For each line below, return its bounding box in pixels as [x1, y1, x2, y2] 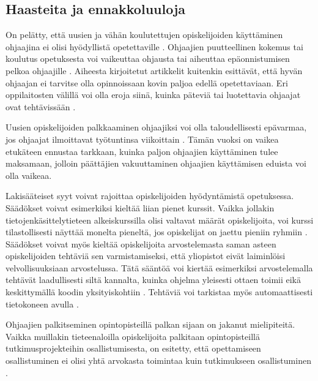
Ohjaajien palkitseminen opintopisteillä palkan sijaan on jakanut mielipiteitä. [6, 318, 295, 331]
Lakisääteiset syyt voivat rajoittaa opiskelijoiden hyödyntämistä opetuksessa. [6, 189, 294, 202]
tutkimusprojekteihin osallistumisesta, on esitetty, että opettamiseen [6, 342, 261, 355]
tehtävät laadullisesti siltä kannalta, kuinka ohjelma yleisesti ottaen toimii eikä [6, 273, 301, 286]
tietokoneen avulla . [6, 297, 79, 310]
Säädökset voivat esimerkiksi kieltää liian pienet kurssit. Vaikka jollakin [6, 201, 275, 214]
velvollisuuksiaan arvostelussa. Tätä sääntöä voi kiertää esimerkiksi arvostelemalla [6, 261, 313, 274]
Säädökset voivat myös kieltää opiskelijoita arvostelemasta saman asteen [6, 237, 276, 250]
